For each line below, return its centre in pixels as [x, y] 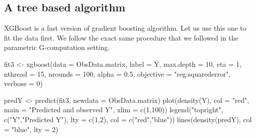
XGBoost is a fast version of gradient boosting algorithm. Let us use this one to [125, 28]
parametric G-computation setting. [57, 47]
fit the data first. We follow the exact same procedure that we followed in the [121, 37]
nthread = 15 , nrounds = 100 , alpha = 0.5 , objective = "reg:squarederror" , [117, 73]
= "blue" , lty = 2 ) [31, 129]
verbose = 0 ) [24, 83]
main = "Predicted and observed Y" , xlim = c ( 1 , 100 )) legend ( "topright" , [114, 110]
